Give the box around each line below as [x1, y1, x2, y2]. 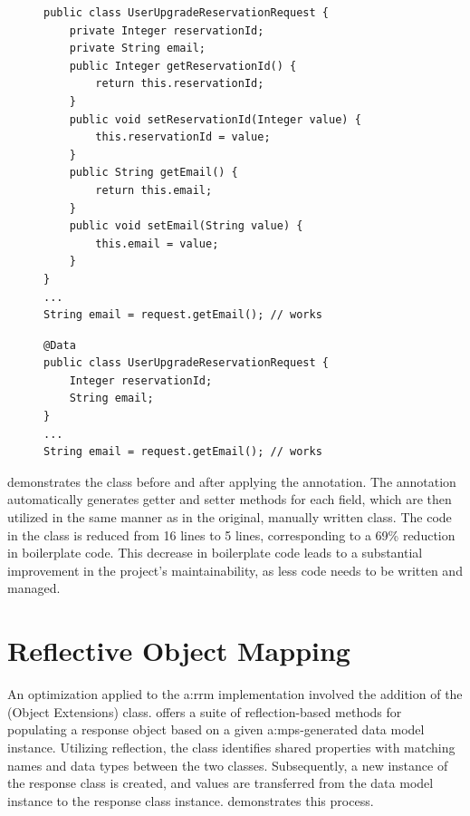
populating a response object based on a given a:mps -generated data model [7, 720, 425, 739]
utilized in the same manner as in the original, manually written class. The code [7, 508, 452, 527]
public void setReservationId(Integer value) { [69, 112, 361, 126]
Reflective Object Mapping [7, 632, 350, 669]
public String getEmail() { [69, 166, 238, 180]
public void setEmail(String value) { [69, 219, 303, 233]
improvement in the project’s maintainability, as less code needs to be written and [7, 560, 463, 579]
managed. [7, 578, 61, 597]
